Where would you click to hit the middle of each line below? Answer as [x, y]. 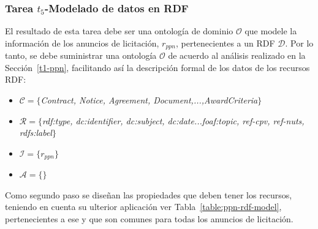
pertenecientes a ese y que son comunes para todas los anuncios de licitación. [149, 219]
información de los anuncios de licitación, [82, 43]
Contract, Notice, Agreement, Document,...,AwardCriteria [149, 100]
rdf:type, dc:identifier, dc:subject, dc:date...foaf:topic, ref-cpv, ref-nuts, [173, 120]
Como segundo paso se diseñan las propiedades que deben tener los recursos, [149, 194]
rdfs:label [36, 133]
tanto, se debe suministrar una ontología [81, 55]
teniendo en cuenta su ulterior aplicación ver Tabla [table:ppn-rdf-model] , [143, 207]
